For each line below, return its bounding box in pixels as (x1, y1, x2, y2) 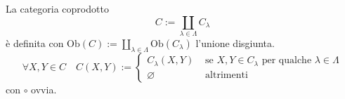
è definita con (6, 35, 64, 50)
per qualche (261, 55, 312, 66)
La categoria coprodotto (6, 1, 109, 15)
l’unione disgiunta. (195, 35, 275, 50)
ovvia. (31, 81, 57, 96)
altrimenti (205, 70, 248, 80)
